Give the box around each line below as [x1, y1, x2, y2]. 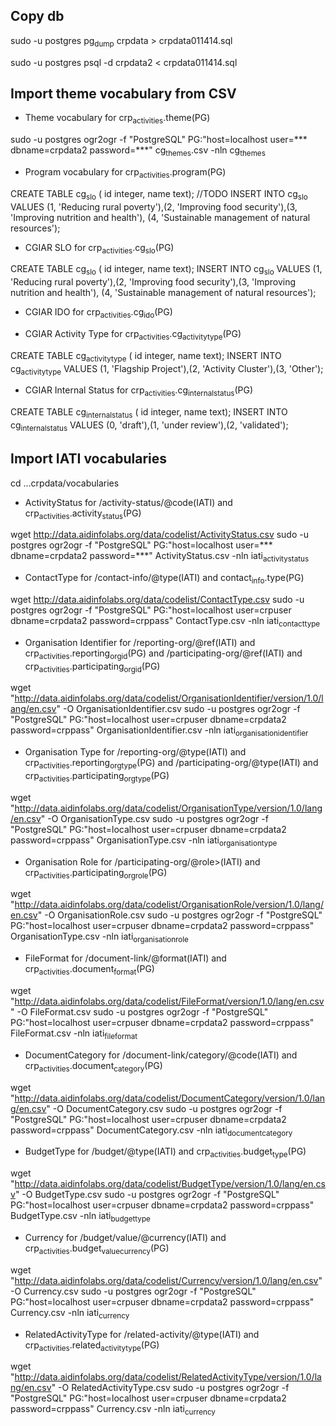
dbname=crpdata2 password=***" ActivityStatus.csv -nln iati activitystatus [10, 550, 310, 564]
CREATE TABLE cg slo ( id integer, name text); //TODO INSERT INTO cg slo [10, 187, 308, 202]
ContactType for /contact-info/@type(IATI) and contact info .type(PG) [24, 572, 305, 586]
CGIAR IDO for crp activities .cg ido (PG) [24, 306, 173, 320]
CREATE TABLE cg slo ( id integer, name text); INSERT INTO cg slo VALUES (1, [10, 263, 323, 278]
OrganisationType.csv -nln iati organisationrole [10, 930, 189, 945]
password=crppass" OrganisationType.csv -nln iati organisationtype [10, 834, 278, 848]
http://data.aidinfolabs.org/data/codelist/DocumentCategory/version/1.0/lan [14, 1092, 326, 1104]
